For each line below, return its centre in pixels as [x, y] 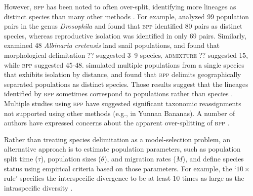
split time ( [21, 158]
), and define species [213, 158]
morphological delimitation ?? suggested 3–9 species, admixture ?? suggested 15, [126, 55]
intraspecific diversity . [38, 187]
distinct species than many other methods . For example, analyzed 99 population [126, 16]
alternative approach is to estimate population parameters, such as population [122, 149]
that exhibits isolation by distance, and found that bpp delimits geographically [123, 74]
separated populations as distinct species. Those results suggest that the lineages [126, 84]
